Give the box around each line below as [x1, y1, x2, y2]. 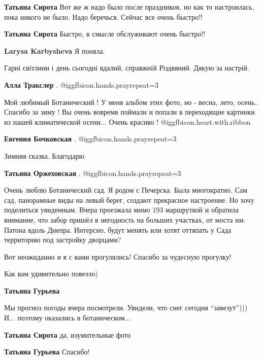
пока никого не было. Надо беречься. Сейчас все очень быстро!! [4, 11, 203, 22]
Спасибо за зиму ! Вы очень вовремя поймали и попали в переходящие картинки [4, 106, 255, 117]
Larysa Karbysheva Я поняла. [4, 45, 105, 56]
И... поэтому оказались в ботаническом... [4, 312, 131, 323]
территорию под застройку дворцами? [4, 234, 121, 245]
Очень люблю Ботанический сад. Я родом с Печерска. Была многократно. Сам [4, 185, 248, 195]
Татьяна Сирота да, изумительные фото [4, 329, 131, 340]
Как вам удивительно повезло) [4, 268, 99, 279]
